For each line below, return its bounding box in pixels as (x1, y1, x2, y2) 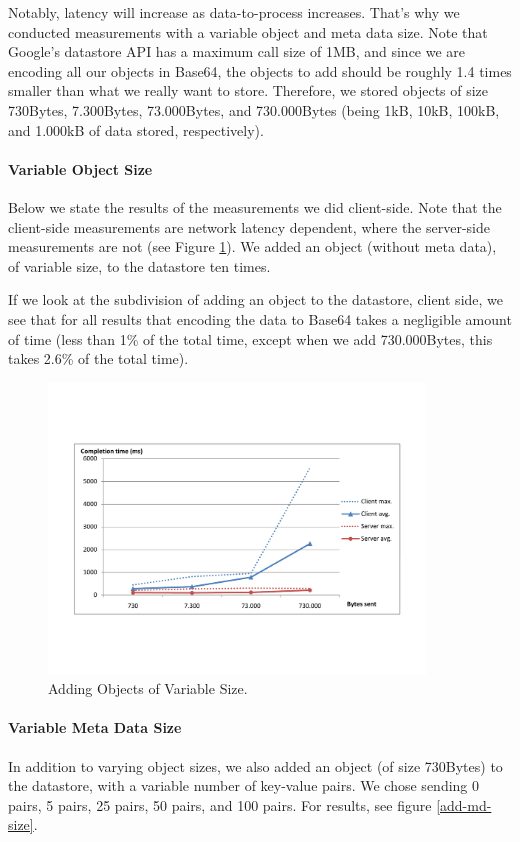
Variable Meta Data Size (8, 717, 182, 738)
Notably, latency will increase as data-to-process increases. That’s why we (8, 2, 460, 22)
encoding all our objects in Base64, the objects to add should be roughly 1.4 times (8, 60, 512, 81)
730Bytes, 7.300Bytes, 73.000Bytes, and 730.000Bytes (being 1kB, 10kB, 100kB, (8, 99, 500, 120)
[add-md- (436, 794, 492, 815)
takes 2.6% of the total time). (8, 348, 189, 369)
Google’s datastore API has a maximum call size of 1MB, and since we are (8, 41, 466, 62)
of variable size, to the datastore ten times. (8, 255, 271, 276)
